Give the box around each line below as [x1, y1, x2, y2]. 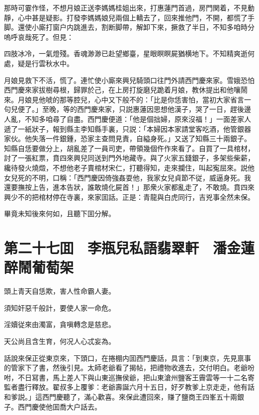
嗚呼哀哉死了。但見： [4, 31, 74, 42]
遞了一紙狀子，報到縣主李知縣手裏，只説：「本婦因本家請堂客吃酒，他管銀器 [4, 123, 251, 134]
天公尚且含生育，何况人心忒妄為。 [4, 335, 115, 346]
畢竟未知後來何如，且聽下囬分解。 [4, 208, 115, 219]
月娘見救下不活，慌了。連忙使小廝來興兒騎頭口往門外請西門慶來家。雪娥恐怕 [4, 75, 255, 85]
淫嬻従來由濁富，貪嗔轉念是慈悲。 [4, 319, 115, 330]
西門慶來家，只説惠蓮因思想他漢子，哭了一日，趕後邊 [77, 104, 251, 114]
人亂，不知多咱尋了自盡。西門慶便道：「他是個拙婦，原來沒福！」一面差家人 [4, 113, 251, 124]
